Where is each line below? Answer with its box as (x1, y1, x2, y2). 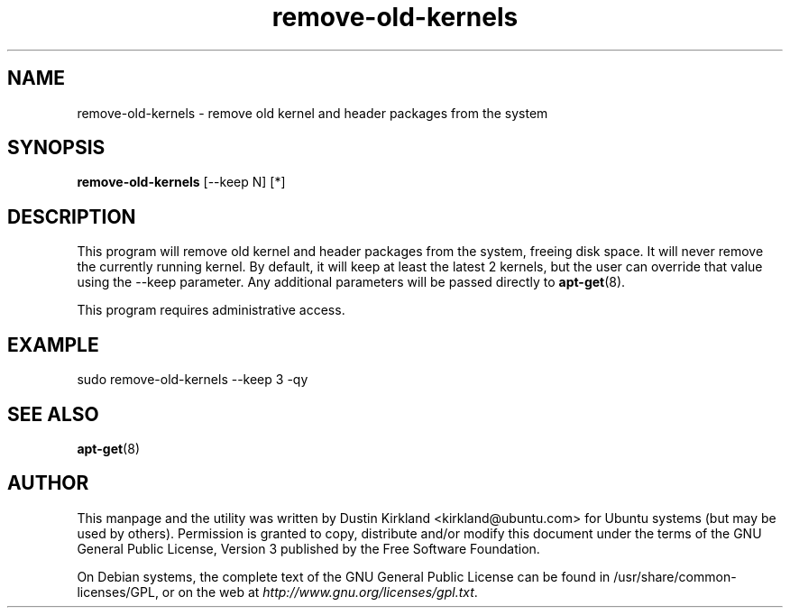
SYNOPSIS (7, 136, 106, 160)
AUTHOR (7, 472, 89, 495)
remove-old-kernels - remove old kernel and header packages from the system (77, 105, 548, 121)
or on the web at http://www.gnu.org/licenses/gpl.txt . (161, 583, 478, 600)
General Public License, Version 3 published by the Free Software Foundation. (77, 540, 540, 556)
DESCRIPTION (7, 205, 136, 228)
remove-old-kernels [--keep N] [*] (77, 174, 286, 190)
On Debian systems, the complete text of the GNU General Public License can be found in (77, 568, 611, 584)
